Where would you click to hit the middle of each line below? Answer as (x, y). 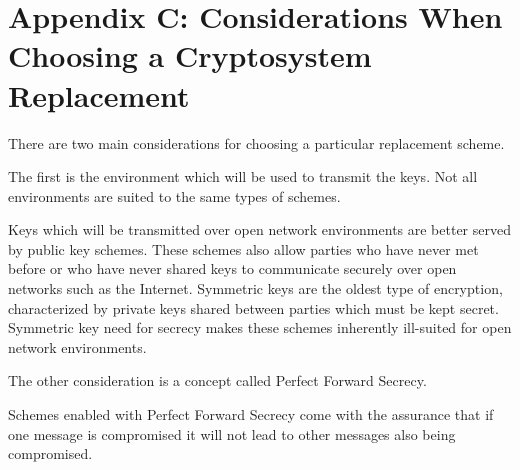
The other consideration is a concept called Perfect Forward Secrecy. (217, 380)
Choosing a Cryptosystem (190, 55)
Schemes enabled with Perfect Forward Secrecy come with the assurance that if (251, 414)
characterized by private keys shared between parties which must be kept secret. (253, 307)
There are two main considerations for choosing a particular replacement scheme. (256, 142)
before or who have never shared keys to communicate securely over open (232, 268)
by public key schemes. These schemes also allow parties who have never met (243, 248)
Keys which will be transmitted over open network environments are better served (259, 229)
